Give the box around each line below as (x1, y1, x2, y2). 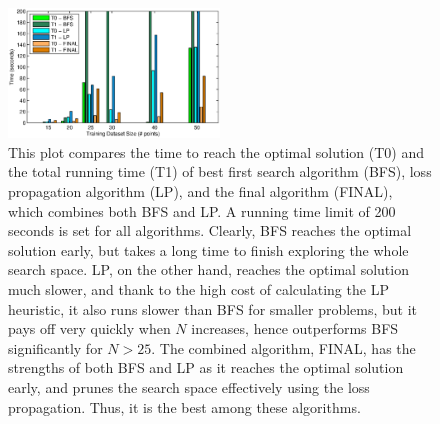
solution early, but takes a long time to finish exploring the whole (8, 239, 409, 260)
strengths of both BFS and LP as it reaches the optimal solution (8, 357, 404, 378)
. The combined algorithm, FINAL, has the (151, 337, 416, 358)
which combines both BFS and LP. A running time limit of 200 (8, 200, 396, 221)
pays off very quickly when (8, 318, 171, 339)
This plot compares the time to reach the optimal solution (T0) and (8, 141, 425, 162)
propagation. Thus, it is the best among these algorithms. (8, 396, 361, 417)
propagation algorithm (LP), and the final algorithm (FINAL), (8, 181, 393, 201)
